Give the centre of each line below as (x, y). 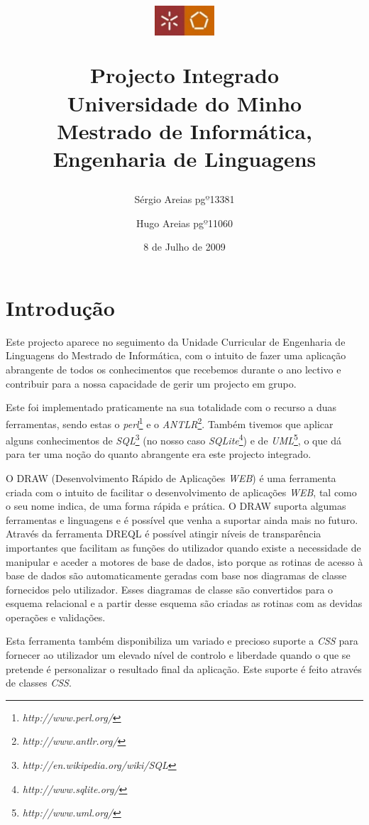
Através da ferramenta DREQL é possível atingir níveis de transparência (164, 534)
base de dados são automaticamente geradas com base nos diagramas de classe (176, 575)
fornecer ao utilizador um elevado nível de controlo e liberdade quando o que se (178, 655)
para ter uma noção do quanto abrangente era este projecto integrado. (159, 454)
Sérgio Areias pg (170, 199)
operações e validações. (56, 617)
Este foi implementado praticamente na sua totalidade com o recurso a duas (171, 407)
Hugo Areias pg (170, 223)
